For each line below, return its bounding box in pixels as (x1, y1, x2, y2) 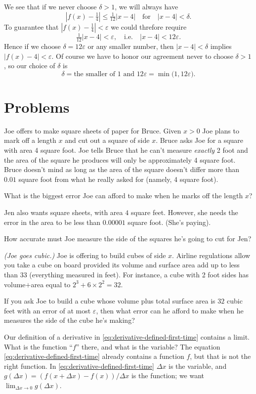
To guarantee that (4, 21, 59, 32)
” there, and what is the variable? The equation (76, 341, 220, 351)
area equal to (31, 279, 71, 289)
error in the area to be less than (4, 217, 101, 227)
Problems (4, 96, 70, 117)
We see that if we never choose (4, 1, 97, 11)
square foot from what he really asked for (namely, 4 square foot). (18, 174, 218, 184)
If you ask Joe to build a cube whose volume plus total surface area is (4, 296, 215, 306)
